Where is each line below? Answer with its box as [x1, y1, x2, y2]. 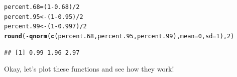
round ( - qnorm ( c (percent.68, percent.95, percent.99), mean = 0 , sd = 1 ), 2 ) [4, 32, 234, 40]
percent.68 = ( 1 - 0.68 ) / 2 [4, 3, 80, 10]
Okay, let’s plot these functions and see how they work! [4, 64, 174, 74]
